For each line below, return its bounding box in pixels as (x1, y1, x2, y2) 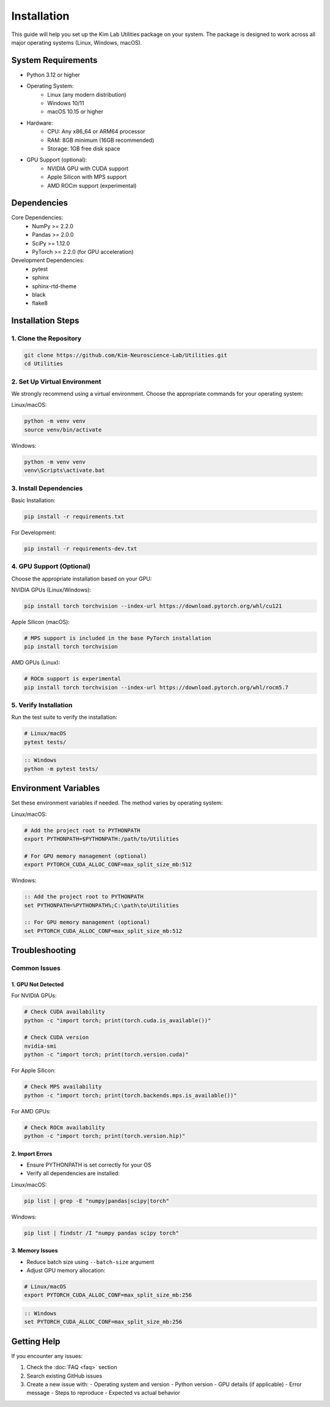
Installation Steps (11, 316, 79, 326)
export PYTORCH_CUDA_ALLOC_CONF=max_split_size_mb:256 (24, 1291, 192, 1299)
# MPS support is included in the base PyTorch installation (24, 634, 211, 642)
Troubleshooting (11, 945, 76, 956)
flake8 (32, 300, 48, 307)
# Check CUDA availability (24, 1008, 105, 1015)
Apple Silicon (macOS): (11, 618, 70, 625)
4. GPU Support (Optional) (11, 562, 91, 571)
